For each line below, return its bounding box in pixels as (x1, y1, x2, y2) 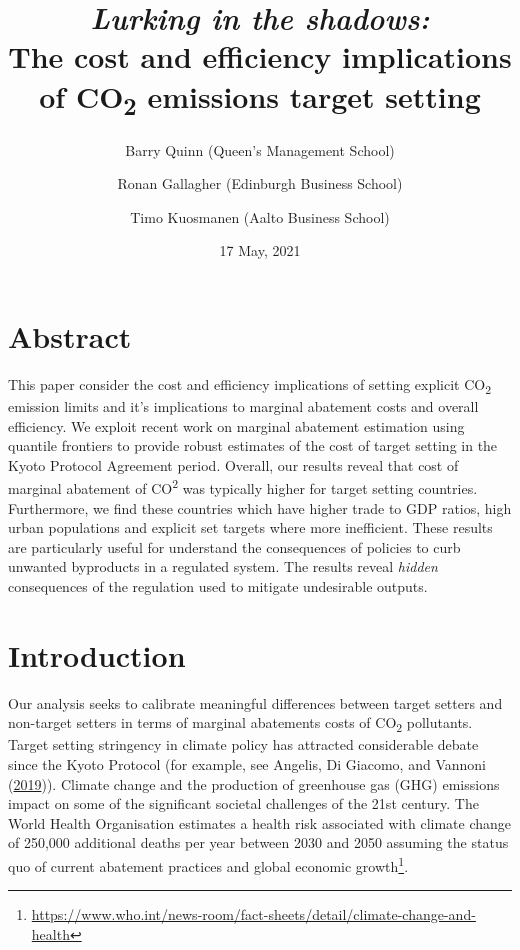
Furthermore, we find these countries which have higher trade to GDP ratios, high (8, 497, 512, 518)
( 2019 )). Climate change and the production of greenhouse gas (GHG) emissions (8, 773, 500, 794)
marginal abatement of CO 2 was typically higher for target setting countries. (8, 475, 478, 499)
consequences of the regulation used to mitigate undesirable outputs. (8, 576, 428, 596)
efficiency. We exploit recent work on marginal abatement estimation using (8, 415, 465, 436)
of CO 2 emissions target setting (39, 75, 481, 122)
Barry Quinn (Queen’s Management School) (125, 139, 395, 160)
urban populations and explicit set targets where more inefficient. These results (8, 517, 493, 538)
